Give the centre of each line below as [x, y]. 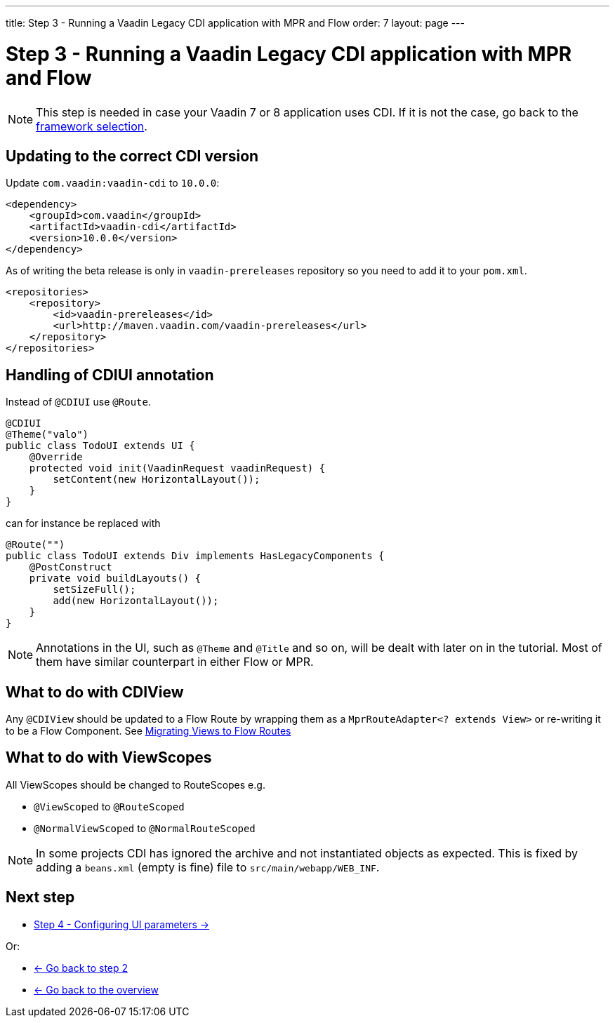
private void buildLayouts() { [115, 579]
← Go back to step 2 [81, 968]
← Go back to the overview [96, 989]
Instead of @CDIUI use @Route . [78, 402]
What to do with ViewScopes [109, 758]
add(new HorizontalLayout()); [136, 601]
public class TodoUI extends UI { [100, 446]
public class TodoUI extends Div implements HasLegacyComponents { [195, 556]
